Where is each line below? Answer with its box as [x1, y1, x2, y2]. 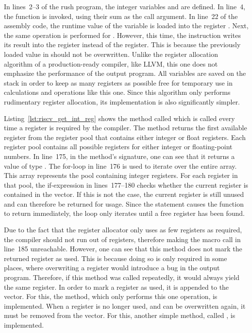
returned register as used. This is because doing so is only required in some [4, 253, 227, 263]
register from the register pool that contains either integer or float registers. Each [4, 132, 246, 142]
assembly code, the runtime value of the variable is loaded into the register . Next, [4, 20, 249, 31]
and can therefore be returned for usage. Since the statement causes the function [4, 198, 244, 209]
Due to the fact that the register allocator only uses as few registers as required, [4, 225, 242, 235]
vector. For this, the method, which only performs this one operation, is [4, 291, 218, 301]
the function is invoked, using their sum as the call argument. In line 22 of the [4, 11, 238, 21]
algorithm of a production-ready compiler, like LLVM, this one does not [4, 58, 218, 69]
